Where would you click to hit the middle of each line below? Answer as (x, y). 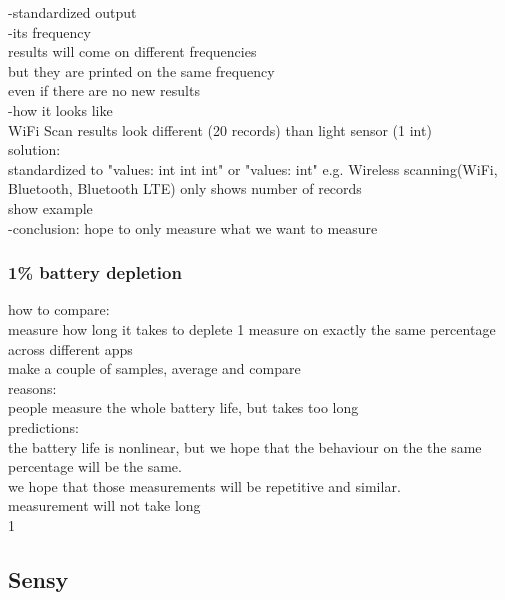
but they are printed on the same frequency (141, 70)
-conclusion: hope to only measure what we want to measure (193, 227)
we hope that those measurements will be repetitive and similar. (204, 485)
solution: (34, 149)
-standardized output (72, 12)
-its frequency (49, 31)
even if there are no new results (104, 90)
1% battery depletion (95, 272)
